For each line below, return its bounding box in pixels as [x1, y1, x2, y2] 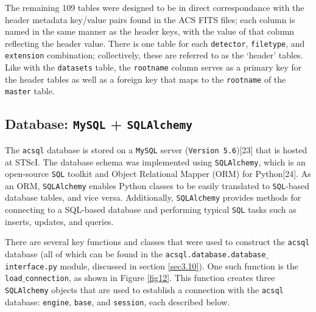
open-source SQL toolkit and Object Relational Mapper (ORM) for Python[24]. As [5, 167, 311, 180]
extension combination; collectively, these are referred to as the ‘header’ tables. [5, 49, 303, 61]
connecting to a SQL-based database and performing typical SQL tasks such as [5, 203, 297, 216]
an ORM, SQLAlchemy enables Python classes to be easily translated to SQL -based [5, 179, 310, 192]
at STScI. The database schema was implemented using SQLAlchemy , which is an [5, 155, 306, 168]
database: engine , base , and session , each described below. [5, 295, 230, 308]
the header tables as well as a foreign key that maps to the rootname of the [5, 72, 286, 85]
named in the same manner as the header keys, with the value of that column [5, 25, 295, 38]
